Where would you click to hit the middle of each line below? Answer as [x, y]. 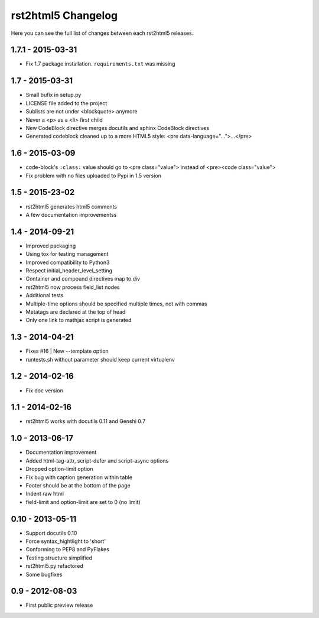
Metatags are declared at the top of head [76, 312]
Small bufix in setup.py [53, 95]
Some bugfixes [44, 574]
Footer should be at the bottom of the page [78, 485]
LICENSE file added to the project [66, 103]
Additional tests [45, 295]
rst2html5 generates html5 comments [71, 206]
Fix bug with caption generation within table [79, 477]
